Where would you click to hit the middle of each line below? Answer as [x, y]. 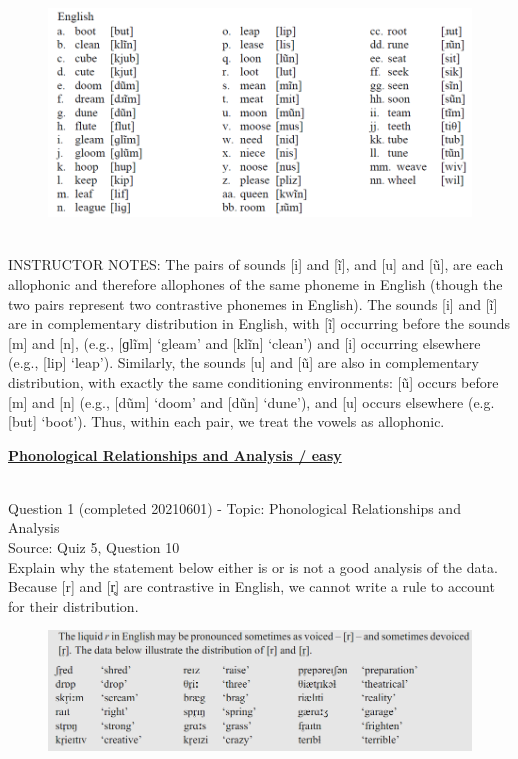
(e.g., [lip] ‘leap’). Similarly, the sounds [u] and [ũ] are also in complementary [243, 362]
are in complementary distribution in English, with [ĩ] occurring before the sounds [259, 323]
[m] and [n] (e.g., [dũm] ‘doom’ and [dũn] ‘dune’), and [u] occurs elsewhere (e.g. [251, 401]
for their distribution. [73, 605]
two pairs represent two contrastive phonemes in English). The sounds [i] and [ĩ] [253, 303]
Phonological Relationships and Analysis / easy [175, 454]
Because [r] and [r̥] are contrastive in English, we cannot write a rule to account [251, 586]
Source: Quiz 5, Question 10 [94, 547]
